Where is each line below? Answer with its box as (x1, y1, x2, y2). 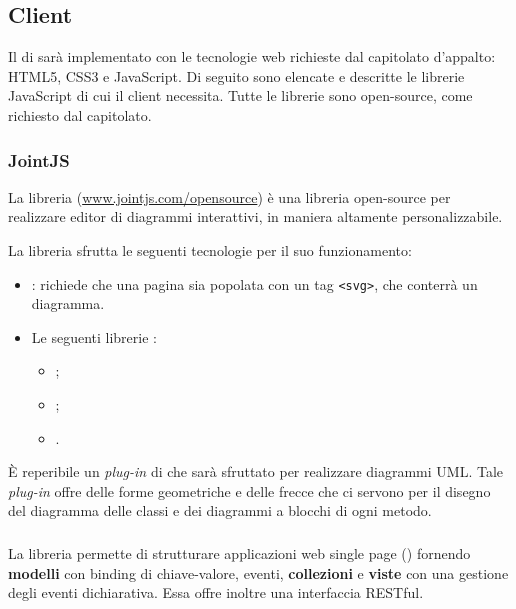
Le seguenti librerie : (31, 326, 157, 347)
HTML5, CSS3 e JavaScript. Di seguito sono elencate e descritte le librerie (8, 65, 465, 86)
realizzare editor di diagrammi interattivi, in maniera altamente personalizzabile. (8, 206, 503, 227)
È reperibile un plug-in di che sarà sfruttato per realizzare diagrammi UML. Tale (8, 461, 504, 482)
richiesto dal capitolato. (8, 104, 152, 125)
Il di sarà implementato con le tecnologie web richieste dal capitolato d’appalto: (8, 46, 496, 67)
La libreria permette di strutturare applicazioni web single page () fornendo (8, 542, 471, 563)
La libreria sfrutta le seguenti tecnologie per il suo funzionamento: (8, 239, 412, 260)
